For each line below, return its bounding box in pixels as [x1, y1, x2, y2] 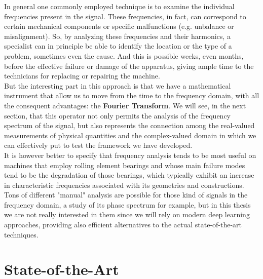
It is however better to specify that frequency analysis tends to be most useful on [4, 149, 256, 160]
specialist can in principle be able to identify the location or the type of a [4, 41, 232, 51]
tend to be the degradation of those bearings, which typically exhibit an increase [4, 170, 254, 180]
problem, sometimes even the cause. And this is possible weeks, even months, [4, 50, 244, 61]
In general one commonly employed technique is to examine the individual [4, 1, 235, 11]
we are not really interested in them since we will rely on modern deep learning [4, 209, 250, 220]
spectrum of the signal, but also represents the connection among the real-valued [4, 120, 255, 131]
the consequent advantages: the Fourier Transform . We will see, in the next [4, 100, 246, 110]
